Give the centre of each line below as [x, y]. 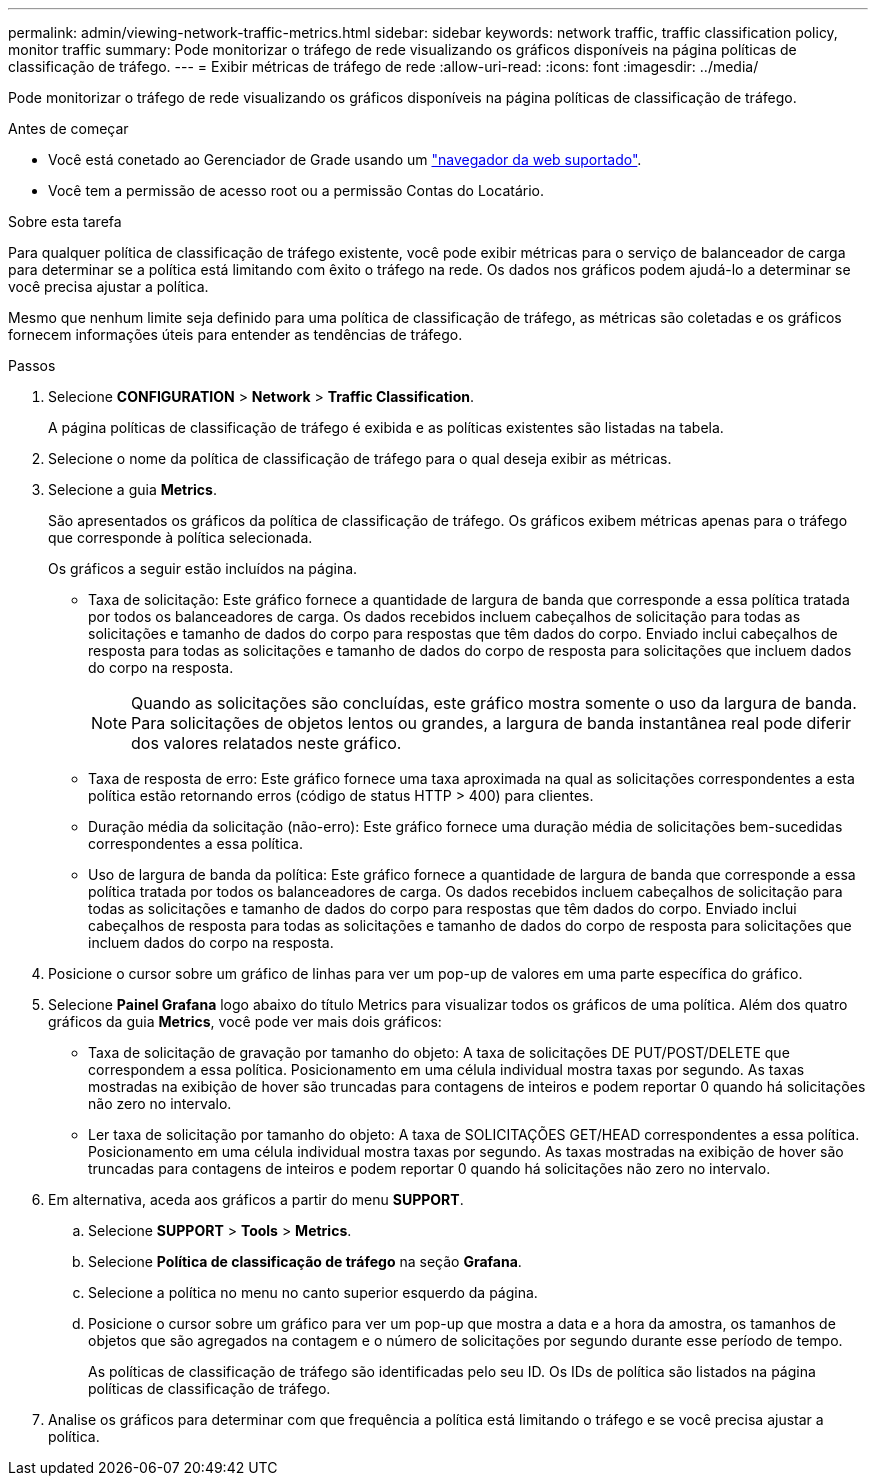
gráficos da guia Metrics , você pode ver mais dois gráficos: [245, 1021]
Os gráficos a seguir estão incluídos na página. [203, 568]
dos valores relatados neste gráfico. [266, 743]
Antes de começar [68, 128]
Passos [32, 365]
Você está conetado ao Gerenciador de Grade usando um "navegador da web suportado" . [345, 159]
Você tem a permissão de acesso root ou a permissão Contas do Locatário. [296, 190]
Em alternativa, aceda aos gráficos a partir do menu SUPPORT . [256, 1199]
